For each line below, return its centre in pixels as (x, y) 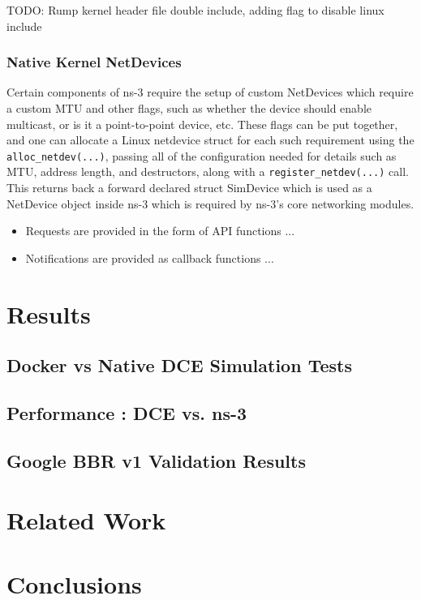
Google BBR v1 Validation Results (156, 460)
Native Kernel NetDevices (94, 62)
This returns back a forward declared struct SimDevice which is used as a (189, 188)
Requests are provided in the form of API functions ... (160, 231)
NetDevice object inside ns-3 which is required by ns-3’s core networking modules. (210, 203)
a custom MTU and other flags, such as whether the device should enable (189, 108)
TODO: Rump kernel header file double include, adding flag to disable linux (195, 10)
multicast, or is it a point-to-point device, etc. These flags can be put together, (202, 124)
